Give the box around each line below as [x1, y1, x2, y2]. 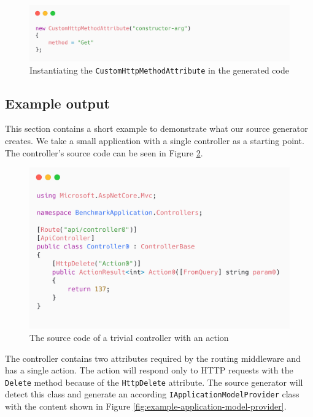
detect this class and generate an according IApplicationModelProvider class [5, 388, 299, 400]
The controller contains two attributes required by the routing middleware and [5, 351, 301, 364]
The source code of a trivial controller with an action [29, 331, 229, 343]
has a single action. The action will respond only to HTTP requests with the [5, 364, 293, 377]
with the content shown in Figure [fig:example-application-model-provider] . [5, 400, 287, 413]
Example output [5, 93, 110, 112]
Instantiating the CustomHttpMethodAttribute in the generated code [29, 63, 289, 76]
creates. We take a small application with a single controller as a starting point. [5, 134, 304, 147]
